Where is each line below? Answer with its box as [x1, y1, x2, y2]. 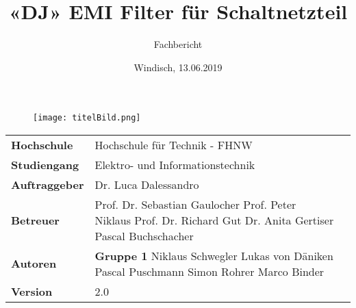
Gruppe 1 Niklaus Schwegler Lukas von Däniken [94, 247, 333, 264]
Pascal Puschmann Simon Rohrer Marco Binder [94, 263, 325, 279]
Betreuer [11, 211, 60, 228]
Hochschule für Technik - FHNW [94, 136, 253, 153]
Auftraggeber [11, 176, 84, 192]
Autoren [11, 255, 57, 272]
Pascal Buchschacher [94, 227, 194, 244]
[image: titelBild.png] [33, 113, 141, 123]
